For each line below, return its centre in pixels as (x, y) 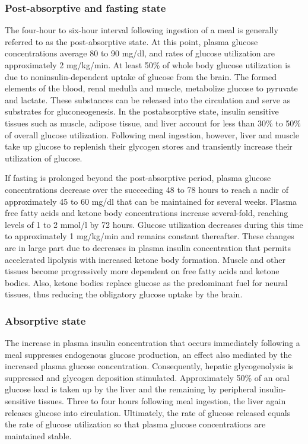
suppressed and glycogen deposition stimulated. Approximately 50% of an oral (147, 377)
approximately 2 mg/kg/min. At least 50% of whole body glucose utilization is (148, 65)
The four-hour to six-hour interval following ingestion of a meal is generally (142, 30)
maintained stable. (38, 435)
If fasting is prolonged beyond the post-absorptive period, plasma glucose (138, 178)
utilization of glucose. (44, 158)
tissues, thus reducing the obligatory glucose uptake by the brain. (124, 294)
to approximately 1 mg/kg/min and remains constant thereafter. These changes (150, 236)
